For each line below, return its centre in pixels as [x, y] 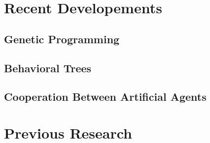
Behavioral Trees [48, 68]
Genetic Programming [62, 39]
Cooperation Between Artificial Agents [105, 97]
